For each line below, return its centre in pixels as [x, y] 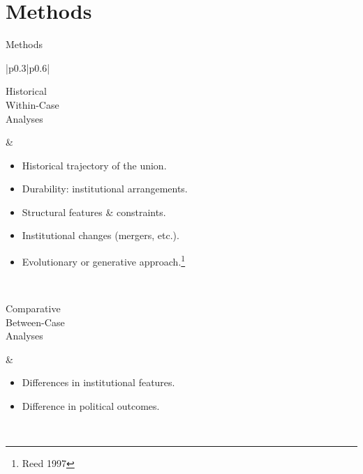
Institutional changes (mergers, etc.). [101, 235]
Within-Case [32, 104]
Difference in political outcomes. [91, 405]
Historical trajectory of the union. [94, 165]
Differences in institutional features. [98, 382]
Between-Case [35, 322]
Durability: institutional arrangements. [105, 189]
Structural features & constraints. [94, 212]
